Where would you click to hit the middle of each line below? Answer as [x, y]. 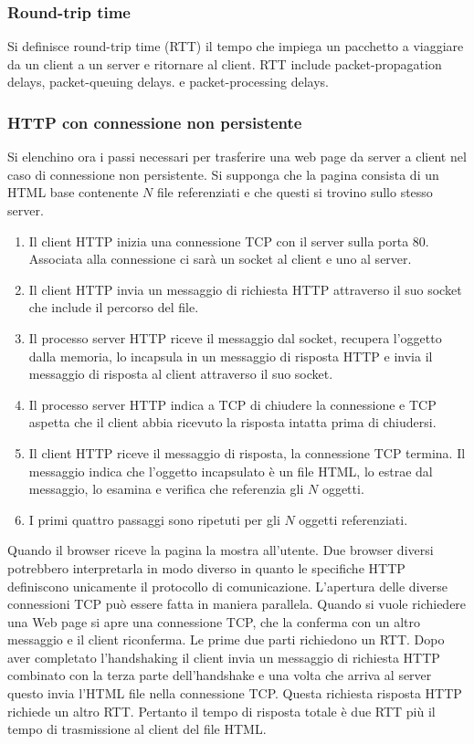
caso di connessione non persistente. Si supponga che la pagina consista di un [223, 174]
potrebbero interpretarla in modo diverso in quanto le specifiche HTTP [206, 567]
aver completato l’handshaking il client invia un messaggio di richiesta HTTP [224, 657]
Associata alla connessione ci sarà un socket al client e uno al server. [220, 259]
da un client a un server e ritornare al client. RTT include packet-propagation [225, 63]
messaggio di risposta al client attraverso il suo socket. [181, 374]
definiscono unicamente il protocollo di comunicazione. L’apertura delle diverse [227, 586]
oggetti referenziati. [353, 519]
